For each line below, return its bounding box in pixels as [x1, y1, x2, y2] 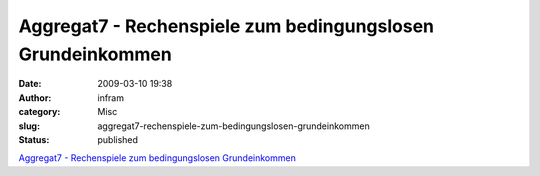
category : [18, 106, 61, 118]
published [97, 133, 139, 145]
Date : [18, 78, 42, 90]
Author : [18, 91, 52, 104]
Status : [18, 133, 50, 145]
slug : [18, 120, 40, 132]
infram [97, 91, 125, 104]
